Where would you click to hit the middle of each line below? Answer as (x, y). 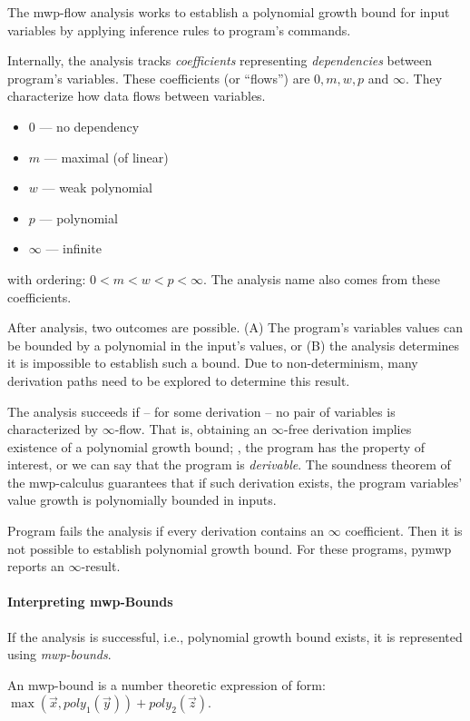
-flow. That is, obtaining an (191, 429)
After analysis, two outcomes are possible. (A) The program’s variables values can (235, 327)
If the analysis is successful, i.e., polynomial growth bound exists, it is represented (235, 636)
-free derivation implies (348, 429)
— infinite (73, 248)
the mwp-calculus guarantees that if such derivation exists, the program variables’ (235, 482)
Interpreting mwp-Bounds (90, 602)
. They (424, 78)
